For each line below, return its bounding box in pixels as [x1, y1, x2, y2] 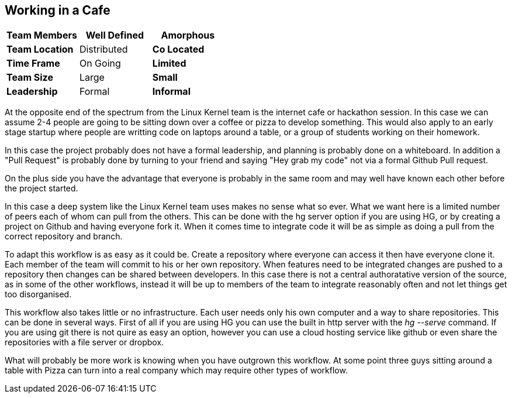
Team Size [6, 71, 53, 84]
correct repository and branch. [5, 231, 123, 242]
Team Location [6, 43, 74, 56]
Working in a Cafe [5, 3, 110, 18]
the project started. [5, 183, 78, 194]
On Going [79, 57, 121, 70]
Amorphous [161, 29, 215, 42]
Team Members [6, 29, 77, 42]
